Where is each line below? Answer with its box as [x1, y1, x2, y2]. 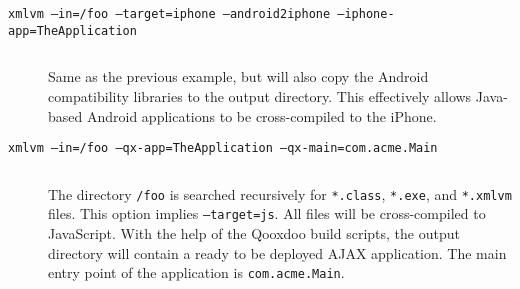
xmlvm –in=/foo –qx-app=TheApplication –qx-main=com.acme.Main [8, 141, 438, 156]
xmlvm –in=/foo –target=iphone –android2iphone [8, 7, 331, 21]
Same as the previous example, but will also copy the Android [48, 66, 429, 87]
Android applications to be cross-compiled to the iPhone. [86, 105, 437, 126]
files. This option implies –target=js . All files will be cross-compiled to [48, 203, 486, 224]
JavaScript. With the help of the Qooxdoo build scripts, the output [48, 223, 460, 244]
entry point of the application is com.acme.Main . [48, 262, 345, 283]
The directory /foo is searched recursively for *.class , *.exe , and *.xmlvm [48, 183, 512, 204]
